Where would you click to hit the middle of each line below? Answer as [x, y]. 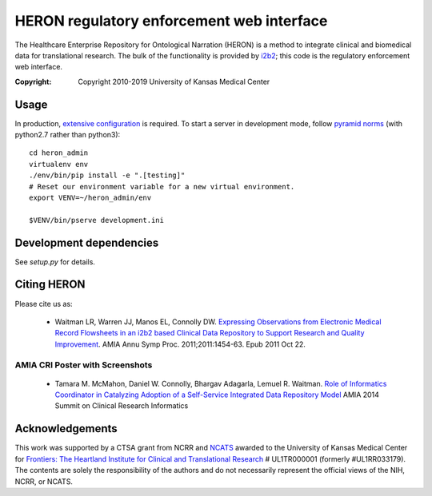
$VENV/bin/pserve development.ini [96, 220]
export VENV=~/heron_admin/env [90, 197]
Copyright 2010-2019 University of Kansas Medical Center [174, 81]
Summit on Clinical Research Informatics [122, 406]
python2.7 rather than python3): [68, 135]
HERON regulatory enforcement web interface [171, 21]
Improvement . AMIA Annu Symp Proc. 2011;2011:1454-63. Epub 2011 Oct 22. [180, 344]
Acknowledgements [66, 429]
